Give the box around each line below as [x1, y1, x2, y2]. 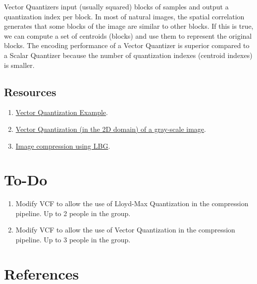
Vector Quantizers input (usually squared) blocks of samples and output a [4, 1, 229, 11]
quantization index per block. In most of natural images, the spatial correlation [4, 11, 245, 21]
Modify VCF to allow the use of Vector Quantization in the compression [15, 225, 235, 235]
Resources [4, 84, 56, 99]
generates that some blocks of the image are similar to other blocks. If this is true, [4, 21, 254, 31]
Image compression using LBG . [15, 140, 110, 151]
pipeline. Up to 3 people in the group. [15, 234, 131, 245]
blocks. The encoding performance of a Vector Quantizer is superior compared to [4, 40, 250, 51]
